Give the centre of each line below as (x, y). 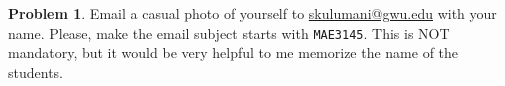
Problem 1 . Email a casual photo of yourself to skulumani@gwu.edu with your (252, 13)
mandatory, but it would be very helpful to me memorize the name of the (233, 52)
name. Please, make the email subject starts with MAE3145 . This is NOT (229, 32)
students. (35, 71)
